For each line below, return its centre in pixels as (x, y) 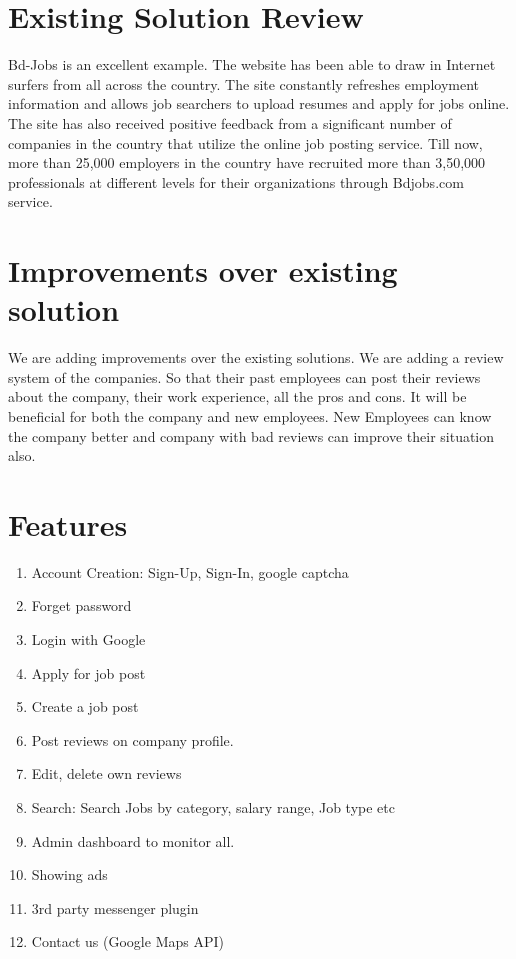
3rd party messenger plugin (115, 907)
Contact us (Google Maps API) (127, 941)
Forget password (81, 605)
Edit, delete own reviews (106, 773)
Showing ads (69, 874)
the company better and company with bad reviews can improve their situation (251, 435)
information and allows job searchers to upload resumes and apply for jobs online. (259, 103)
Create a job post (85, 706)
